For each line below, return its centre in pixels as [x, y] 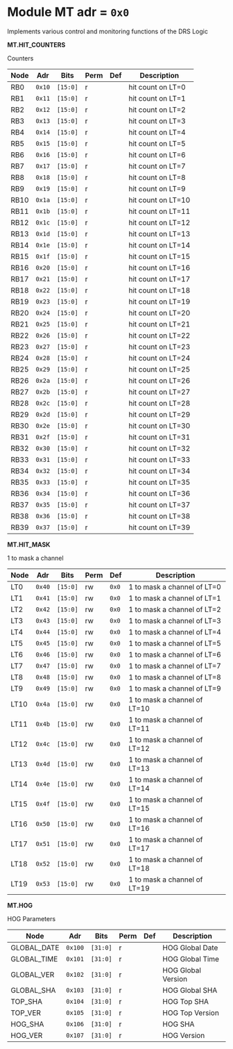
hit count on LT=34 [159, 471]
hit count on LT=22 [159, 336]
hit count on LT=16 [159, 267]
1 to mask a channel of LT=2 [175, 609]
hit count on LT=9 [157, 188]
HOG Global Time [191, 959]
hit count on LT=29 [159, 414]
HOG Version [184, 1035]
